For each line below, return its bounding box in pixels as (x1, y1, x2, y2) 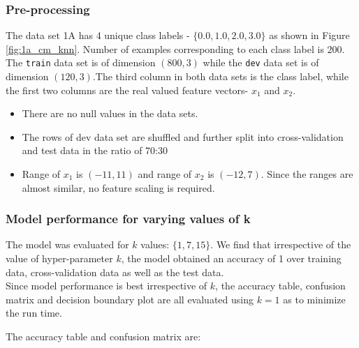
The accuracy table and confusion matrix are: (6, 329, 201, 343)
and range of (138, 167, 192, 181)
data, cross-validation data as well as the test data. (6, 264, 224, 279)
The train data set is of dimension (6, 55, 156, 70)
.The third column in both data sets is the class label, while (92, 69, 349, 84)
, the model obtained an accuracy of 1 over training (121, 251, 342, 266)
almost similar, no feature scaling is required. (22, 180, 215, 195)
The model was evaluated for (6, 237, 129, 252)
